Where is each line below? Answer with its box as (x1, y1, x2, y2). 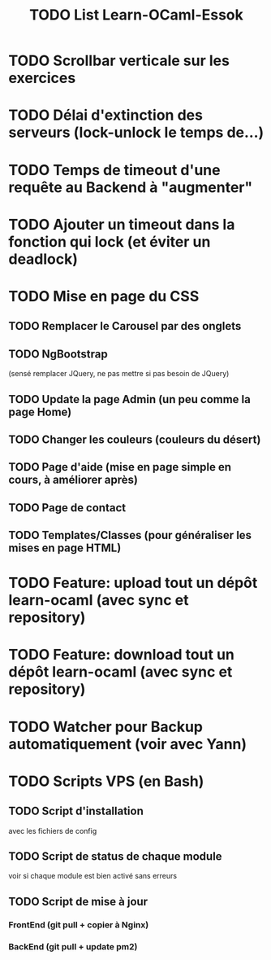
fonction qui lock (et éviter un (8, 232, 211, 251)
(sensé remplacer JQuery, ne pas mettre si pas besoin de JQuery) (8, 369, 230, 379)
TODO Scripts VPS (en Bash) (8, 772, 204, 791)
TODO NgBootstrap (8, 347, 108, 361)
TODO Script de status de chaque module (8, 849, 222, 864)
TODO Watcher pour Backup (8, 717, 203, 736)
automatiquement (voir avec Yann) (8, 734, 247, 753)
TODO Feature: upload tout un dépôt (8, 574, 258, 592)
